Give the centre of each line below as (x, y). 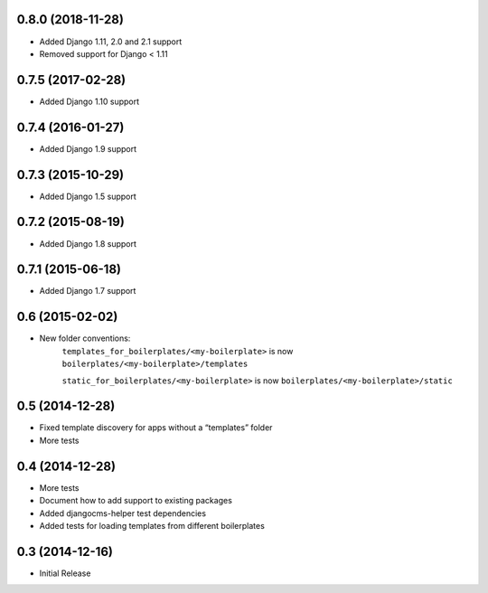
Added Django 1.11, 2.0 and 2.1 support (111, 42)
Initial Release (65, 573)
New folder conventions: (85, 338)
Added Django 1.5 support (88, 196)
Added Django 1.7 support (88, 291)
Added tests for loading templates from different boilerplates (152, 525)
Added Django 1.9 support (88, 148)
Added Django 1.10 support (89, 101)
